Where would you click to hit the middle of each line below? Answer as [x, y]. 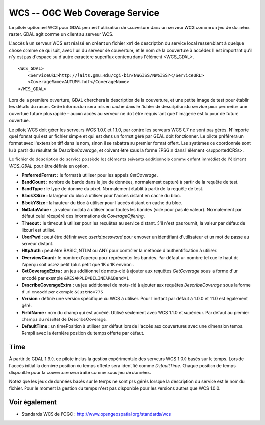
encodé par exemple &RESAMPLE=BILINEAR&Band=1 [75, 278]
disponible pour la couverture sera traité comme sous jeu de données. [80, 372]
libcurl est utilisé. [39, 230]
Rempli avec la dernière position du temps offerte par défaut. [83, 333]
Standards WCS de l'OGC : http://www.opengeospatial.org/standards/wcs [96, 414]
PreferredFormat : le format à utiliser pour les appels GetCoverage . [90, 175]
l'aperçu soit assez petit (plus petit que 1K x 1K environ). [78, 265]
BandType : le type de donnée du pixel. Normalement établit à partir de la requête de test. [112, 188]
